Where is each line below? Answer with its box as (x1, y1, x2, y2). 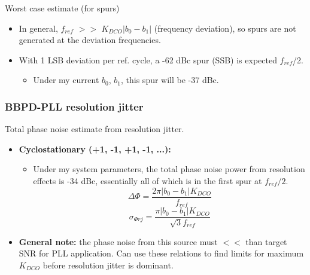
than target (245, 235, 287, 247)
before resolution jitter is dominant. (42, 258, 174, 271)
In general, (19, 22, 58, 34)
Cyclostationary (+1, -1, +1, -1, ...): (19, 142, 171, 155)
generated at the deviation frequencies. (19, 33, 161, 46)
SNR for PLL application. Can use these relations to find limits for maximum (19, 247, 304, 259)
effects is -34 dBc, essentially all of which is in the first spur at (33, 174, 262, 187)
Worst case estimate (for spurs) (5, 2, 120, 14)
